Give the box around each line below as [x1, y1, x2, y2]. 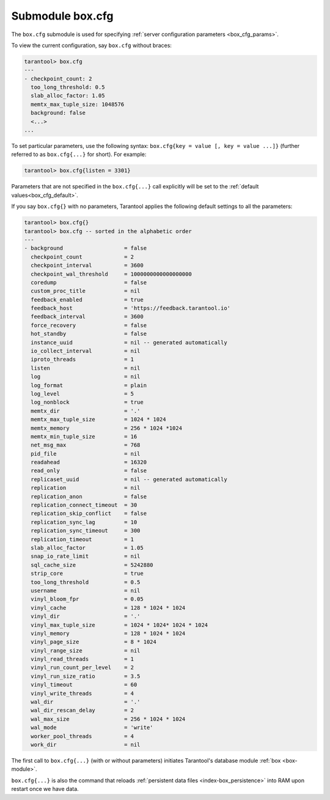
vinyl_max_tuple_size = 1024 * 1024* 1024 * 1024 [31, 621, 208, 628]
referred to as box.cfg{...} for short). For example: [11, 150, 147, 158]
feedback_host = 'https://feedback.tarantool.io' [31, 305, 231, 312]
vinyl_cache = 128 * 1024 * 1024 [31, 604, 186, 611]
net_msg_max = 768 [31, 442, 141, 449]
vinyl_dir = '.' [31, 613, 141, 620]
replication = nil [31, 484, 141, 492]
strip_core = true [31, 570, 144, 577]
